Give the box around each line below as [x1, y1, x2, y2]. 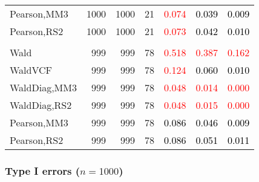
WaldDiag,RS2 [10, 98, 72, 112]
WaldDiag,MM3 [10, 80, 77, 94]
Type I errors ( [5, 163, 80, 178]
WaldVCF [10, 63, 53, 77]
